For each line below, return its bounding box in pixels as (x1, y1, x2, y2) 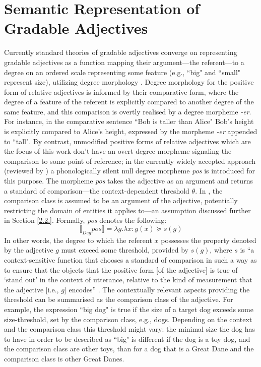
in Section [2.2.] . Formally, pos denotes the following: (4, 215, 167, 225)
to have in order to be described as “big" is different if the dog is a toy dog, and (4, 333, 250, 344)
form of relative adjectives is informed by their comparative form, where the (4, 86, 239, 97)
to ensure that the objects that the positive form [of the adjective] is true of (4, 264, 238, 275)
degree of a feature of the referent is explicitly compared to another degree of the (4, 96, 254, 107)
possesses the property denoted (161, 234, 256, 245)
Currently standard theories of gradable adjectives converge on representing (4, 47, 237, 57)
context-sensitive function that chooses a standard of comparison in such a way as (4, 254, 257, 265)
